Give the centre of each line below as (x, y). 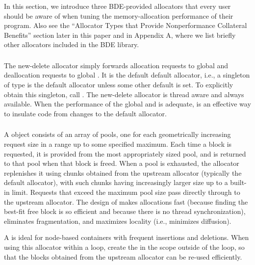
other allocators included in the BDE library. (72, 44)
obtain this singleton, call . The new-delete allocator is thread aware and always (124, 94)
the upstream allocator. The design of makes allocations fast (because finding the (126, 201)
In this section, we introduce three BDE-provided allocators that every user (117, 6)
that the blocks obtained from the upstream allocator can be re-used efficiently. (123, 256)
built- (238, 182)
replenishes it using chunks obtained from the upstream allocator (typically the (123, 172)
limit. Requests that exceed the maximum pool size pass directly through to (126, 192)
